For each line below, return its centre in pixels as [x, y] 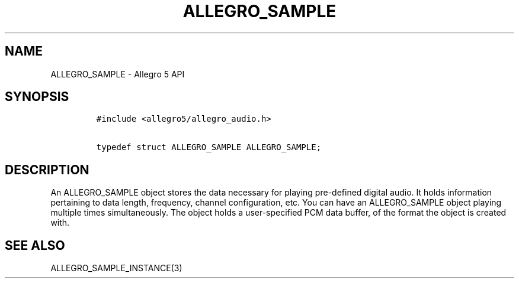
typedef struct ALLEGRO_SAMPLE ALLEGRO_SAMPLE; [209, 147]
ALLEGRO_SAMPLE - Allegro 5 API [118, 74]
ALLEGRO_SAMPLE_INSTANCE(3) [116, 268]
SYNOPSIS [37, 97]
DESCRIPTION [47, 170]
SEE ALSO [35, 245]
